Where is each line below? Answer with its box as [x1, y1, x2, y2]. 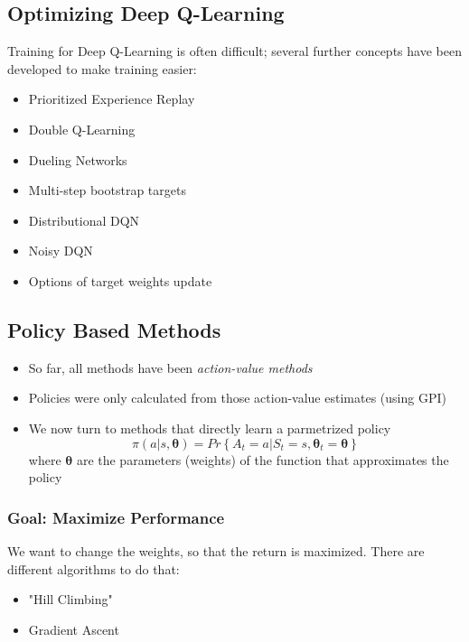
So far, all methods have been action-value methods [28, 358, 313, 377]
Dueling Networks [28, 150, 127, 169]
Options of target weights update [28, 271, 212, 290]
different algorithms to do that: [7, 559, 180, 578]
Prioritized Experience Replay [28, 89, 195, 108]
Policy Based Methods [7, 315, 221, 343]
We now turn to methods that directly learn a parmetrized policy [28, 418, 391, 437]
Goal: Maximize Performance [7, 506, 225, 528]
